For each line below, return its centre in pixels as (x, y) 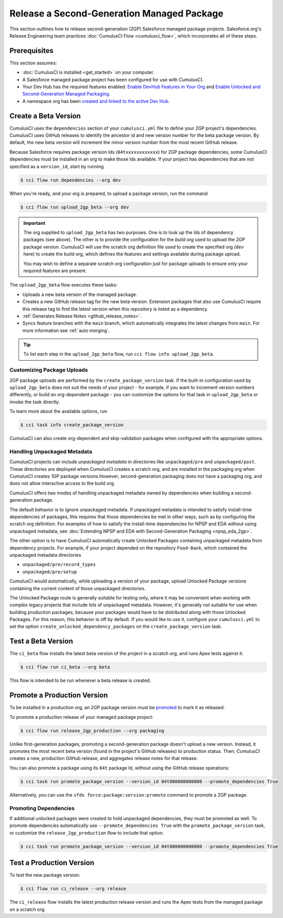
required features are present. (55, 271)
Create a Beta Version (45, 116)
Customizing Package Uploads (49, 370)
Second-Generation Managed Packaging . (66, 94)
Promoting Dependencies (42, 808)
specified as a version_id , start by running (57, 166)
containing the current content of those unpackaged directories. (78, 588)
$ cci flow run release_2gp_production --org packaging (92, 730)
